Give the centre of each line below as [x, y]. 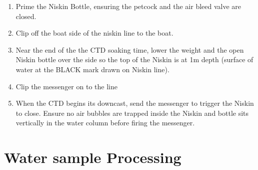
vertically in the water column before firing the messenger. [105, 123]
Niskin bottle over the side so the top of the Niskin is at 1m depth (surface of [134, 59]
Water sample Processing [93, 157]
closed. [26, 16]
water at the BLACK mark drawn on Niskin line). [92, 69]
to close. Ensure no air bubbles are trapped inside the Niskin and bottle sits [132, 113]
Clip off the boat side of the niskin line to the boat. [94, 33]
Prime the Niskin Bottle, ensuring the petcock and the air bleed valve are [128, 6]
